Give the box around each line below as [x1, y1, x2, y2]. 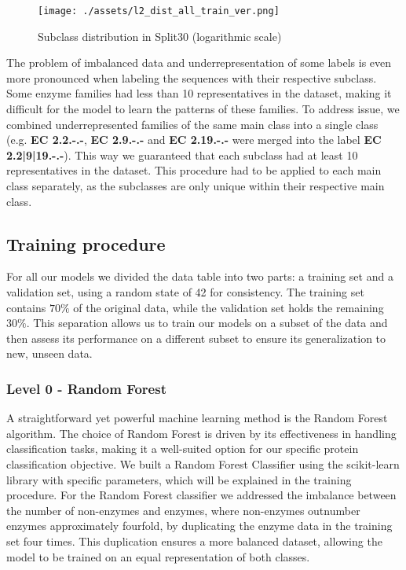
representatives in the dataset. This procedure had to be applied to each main [6, 162, 382, 178]
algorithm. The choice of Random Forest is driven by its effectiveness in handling [6, 425, 397, 441]
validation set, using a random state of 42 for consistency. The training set [6, 283, 364, 300]
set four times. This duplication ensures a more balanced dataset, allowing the [6, 532, 382, 549]
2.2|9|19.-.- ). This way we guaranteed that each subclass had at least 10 [6, 146, 358, 163]
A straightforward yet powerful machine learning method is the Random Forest [6, 410, 388, 426]
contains [6, 299, 46, 315]
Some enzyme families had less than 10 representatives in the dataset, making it [6, 85, 392, 101]
